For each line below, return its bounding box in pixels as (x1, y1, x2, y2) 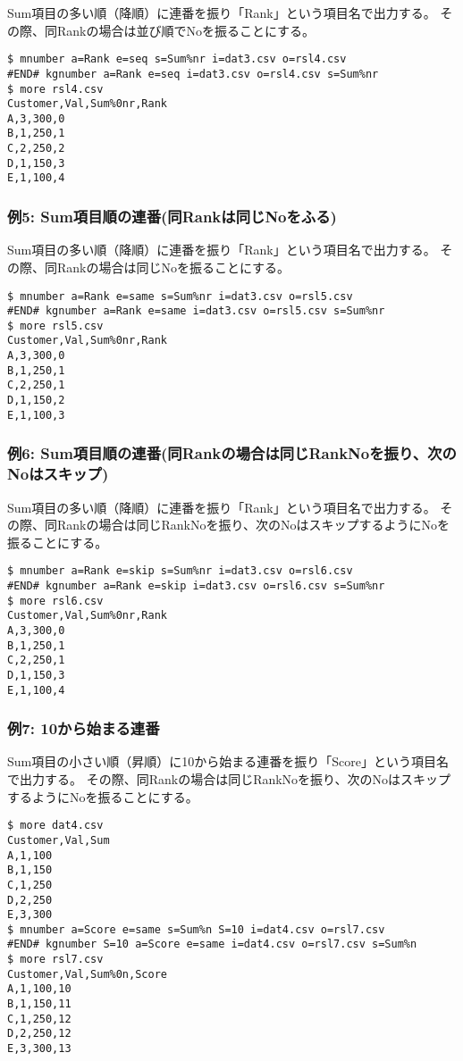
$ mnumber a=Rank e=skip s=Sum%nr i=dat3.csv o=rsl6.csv (7, 564, 353, 578)
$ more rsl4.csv (7, 82, 104, 96)
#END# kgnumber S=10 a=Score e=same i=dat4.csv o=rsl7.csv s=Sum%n (7, 938, 417, 951)
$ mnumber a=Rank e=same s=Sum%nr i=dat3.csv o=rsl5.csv (7, 289, 353, 303)
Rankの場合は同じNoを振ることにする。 (56, 257, 290, 276)
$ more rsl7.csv (7, 953, 104, 966)
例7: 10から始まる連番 (7, 717, 160, 739)
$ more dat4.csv (7, 819, 104, 832)
